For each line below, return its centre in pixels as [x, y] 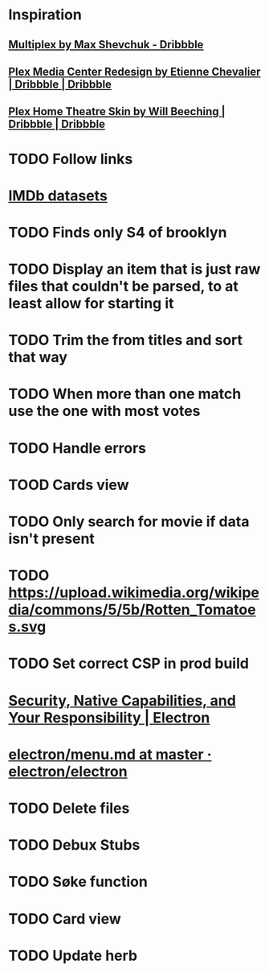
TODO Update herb [73, 956]
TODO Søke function [78, 882]
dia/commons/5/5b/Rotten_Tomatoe [132, 610]
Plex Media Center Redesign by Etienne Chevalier [134, 71]
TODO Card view [65, 918]
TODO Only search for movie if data [129, 522]
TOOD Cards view [69, 485]
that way [38, 358]
